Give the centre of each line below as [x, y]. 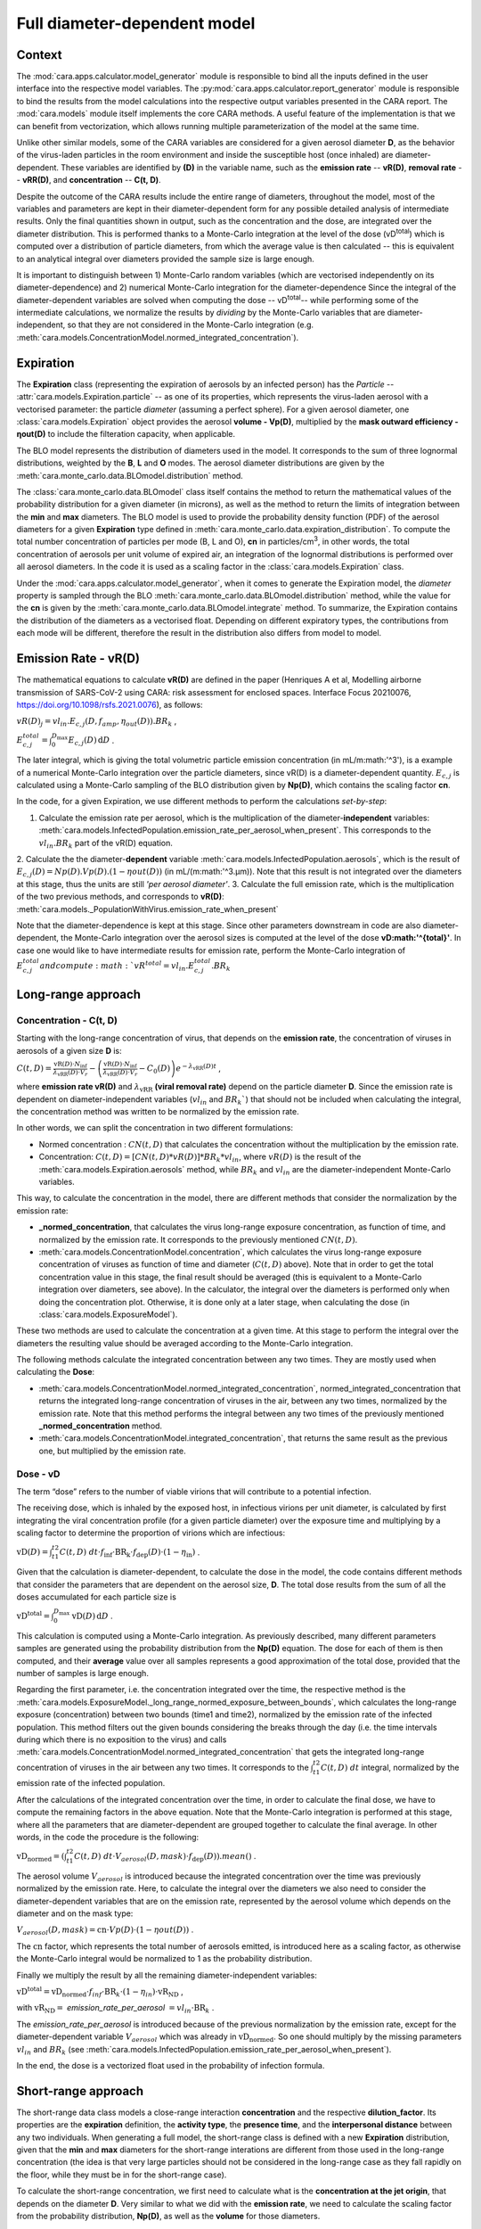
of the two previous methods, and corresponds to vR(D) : [120, 897]
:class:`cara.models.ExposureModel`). [108, 1314]
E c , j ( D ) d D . [91, 741]
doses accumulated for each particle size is [97, 1597]
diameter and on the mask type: [75, 1913]
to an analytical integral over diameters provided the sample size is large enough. [166, 259]
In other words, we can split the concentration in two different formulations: [155, 1128]
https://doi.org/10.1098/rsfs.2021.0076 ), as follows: [110, 704]
